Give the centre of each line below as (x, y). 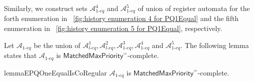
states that (20, 55)
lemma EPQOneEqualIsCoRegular (56, 72)
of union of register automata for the (194, 8)
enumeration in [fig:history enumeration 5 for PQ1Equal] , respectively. (113, 28)
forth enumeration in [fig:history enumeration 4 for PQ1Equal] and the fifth (122, 18)
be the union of (57, 45)
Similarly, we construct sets (46, 8)
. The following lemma (215, 45)
